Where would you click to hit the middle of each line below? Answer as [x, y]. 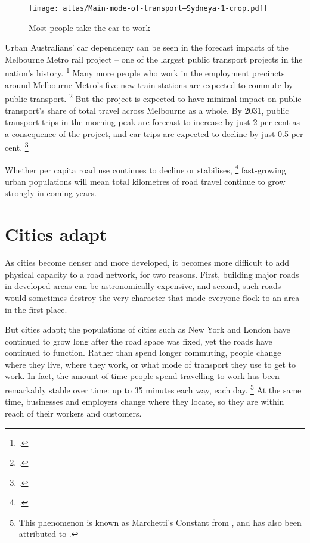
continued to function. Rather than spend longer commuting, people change [143, 353]
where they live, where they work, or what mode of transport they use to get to [151, 364]
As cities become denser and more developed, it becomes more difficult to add [147, 263]
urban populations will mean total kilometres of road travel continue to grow [145, 181]
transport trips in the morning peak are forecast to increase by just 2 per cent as [153, 122]
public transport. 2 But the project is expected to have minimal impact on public [153, 97]
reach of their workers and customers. [73, 413]
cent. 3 [17, 146]
